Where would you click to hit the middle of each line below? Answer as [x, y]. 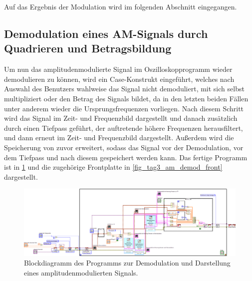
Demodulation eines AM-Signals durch [106, 33]
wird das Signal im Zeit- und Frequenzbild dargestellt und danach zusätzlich [121, 118]
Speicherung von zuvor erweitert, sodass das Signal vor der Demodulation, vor [124, 147]
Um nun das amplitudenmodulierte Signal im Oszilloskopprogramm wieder [118, 69]
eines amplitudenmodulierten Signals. [81, 273]
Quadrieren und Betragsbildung [88, 48]
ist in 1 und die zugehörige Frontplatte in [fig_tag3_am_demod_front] [113, 167]
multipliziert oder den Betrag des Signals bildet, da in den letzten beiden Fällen [126, 98]
